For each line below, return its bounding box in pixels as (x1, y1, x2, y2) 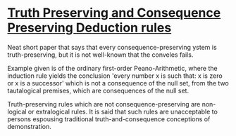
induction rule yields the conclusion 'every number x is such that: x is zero (7, 72, 223, 80)
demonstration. (7, 122, 51, 130)
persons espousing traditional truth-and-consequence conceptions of (7, 114, 211, 123)
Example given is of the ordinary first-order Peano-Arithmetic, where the (7, 64, 218, 72)
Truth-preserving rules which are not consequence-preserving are (7, 100, 201, 108)
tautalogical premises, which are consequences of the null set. (7, 86, 189, 95)
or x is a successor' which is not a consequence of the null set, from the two (7, 79, 229, 87)
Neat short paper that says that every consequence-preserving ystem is (7, 43, 217, 51)
